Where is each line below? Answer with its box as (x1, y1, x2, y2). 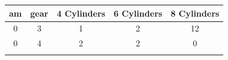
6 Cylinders (113, 7, 162, 19)
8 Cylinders (170, 7, 220, 19)
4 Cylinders (57, 7, 105, 19)
